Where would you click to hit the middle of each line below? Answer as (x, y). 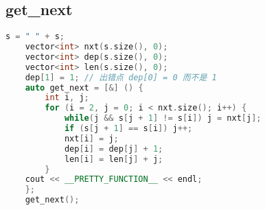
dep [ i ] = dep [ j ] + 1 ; (114, 149)
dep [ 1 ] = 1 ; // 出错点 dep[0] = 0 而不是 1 (121, 77)
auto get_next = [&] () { (84, 87)
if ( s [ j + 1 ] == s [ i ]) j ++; (128, 129)
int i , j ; (67, 98)
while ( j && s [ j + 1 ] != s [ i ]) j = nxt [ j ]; (163, 118)
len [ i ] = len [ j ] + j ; (114, 159)
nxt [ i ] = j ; (91, 138)
